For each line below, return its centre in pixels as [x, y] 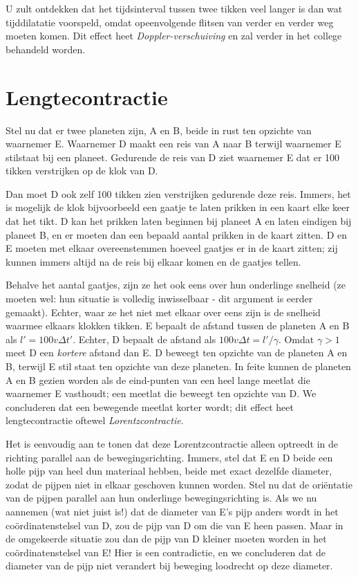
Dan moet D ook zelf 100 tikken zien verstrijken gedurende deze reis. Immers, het [178, 193]
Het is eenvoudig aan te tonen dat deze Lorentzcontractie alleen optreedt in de [172, 443]
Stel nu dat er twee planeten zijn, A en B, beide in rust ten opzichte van [159, 130]
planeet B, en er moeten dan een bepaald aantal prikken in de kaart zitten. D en [177, 234]
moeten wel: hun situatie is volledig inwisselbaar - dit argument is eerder [159, 299]
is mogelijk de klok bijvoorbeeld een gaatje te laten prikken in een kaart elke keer [178, 207]
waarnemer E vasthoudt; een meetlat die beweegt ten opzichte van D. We [161, 393]
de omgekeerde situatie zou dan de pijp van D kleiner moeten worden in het [166, 539]
